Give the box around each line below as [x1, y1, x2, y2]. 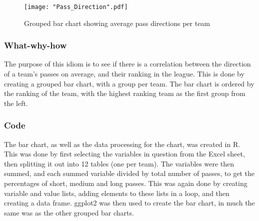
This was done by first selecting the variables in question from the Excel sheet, [4, 148, 245, 159]
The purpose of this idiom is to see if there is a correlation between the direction [4, 58, 251, 69]
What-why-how [4, 39, 67, 51]
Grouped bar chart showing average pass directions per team [24, 17, 210, 28]
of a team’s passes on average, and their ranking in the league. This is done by [4, 68, 244, 79]
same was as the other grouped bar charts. [4, 207, 134, 217]
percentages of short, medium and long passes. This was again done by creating [4, 178, 247, 188]
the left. [4, 97, 28, 108]
